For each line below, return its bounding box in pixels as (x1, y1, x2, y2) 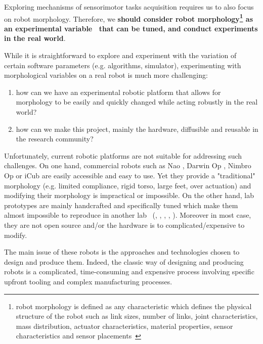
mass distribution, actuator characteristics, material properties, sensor (16, 320, 233, 331)
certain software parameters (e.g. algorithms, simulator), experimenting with (4, 60, 241, 70)
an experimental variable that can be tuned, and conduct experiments (4, 23, 258, 33)
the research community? (16, 133, 94, 144)
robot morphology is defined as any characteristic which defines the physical (16, 301, 252, 311)
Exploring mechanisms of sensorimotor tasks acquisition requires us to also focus (4, 2, 254, 12)
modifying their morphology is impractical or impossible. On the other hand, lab (4, 190, 254, 201)
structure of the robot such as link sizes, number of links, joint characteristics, (16, 311, 258, 321)
